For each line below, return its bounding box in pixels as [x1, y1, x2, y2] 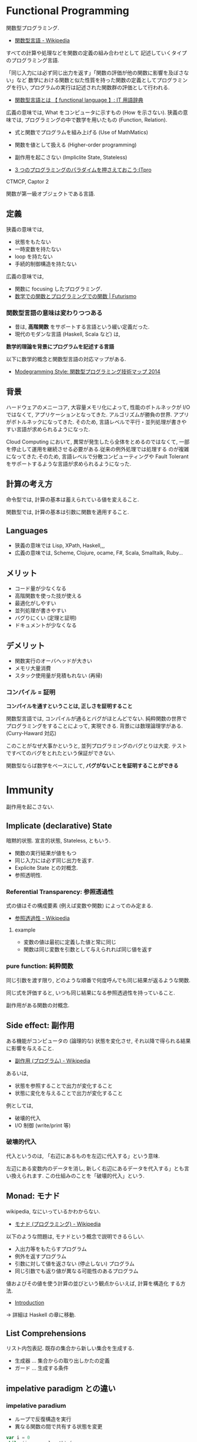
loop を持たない [14, 253, 53, 260]
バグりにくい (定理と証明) [14, 615, 77, 622]
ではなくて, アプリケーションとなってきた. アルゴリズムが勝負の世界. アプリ [6, 410, 189, 418]
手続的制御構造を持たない [14, 260, 77, 267]
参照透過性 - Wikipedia [14, 914, 70, 922]
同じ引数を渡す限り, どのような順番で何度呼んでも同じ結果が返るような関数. [6, 976, 191, 983]
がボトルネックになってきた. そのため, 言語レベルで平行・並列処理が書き [6, 418, 182, 425]
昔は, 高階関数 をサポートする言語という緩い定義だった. [14, 323, 150, 331]
